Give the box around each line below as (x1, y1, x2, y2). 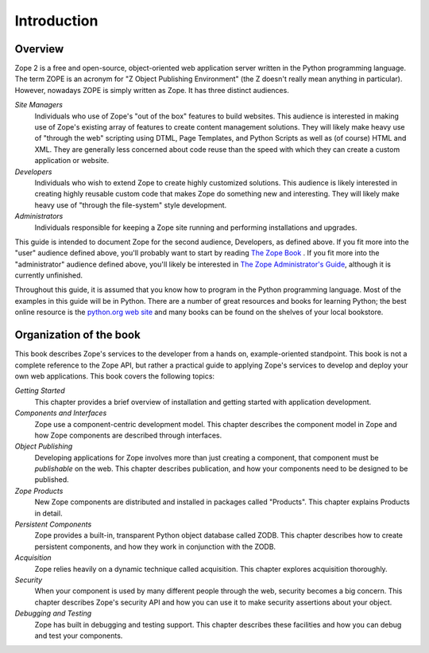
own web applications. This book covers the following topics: (14, 371, 214, 381)
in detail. (34, 508, 63, 518)
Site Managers (14, 100, 64, 110)
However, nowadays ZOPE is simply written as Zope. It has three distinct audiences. (14, 85, 289, 95)
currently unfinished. (14, 270, 83, 280)
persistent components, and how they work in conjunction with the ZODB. (34, 542, 276, 551)
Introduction (14, 12, 99, 29)
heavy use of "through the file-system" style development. (34, 200, 227, 210)
